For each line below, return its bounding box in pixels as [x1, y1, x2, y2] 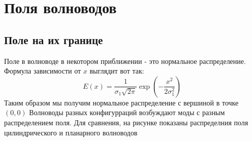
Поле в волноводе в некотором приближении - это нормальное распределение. [4, 55, 246, 66]
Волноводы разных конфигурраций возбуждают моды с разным [29, 107, 225, 118]
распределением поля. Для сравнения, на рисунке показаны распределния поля [4, 117, 248, 127]
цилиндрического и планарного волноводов [4, 127, 138, 137]
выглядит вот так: [89, 65, 144, 76]
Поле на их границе [4, 31, 103, 47]
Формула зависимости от [4, 65, 81, 76]
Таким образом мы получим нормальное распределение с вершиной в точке [4, 97, 239, 108]
